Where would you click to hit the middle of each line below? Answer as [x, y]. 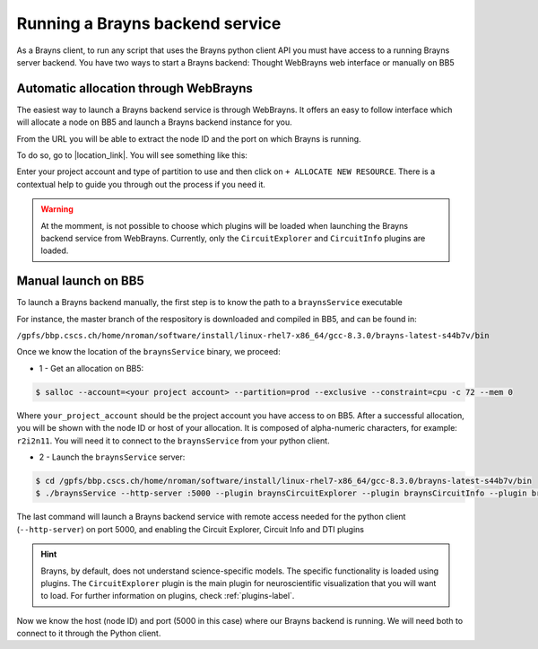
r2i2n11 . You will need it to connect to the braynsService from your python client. [174, 441]
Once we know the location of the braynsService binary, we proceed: [149, 352]
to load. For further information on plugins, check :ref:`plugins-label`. [168, 596]
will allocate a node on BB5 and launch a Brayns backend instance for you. [154, 122]
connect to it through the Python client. [89, 634]
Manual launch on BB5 [80, 281]
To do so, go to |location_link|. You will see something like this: [132, 155]
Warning [57, 209]
